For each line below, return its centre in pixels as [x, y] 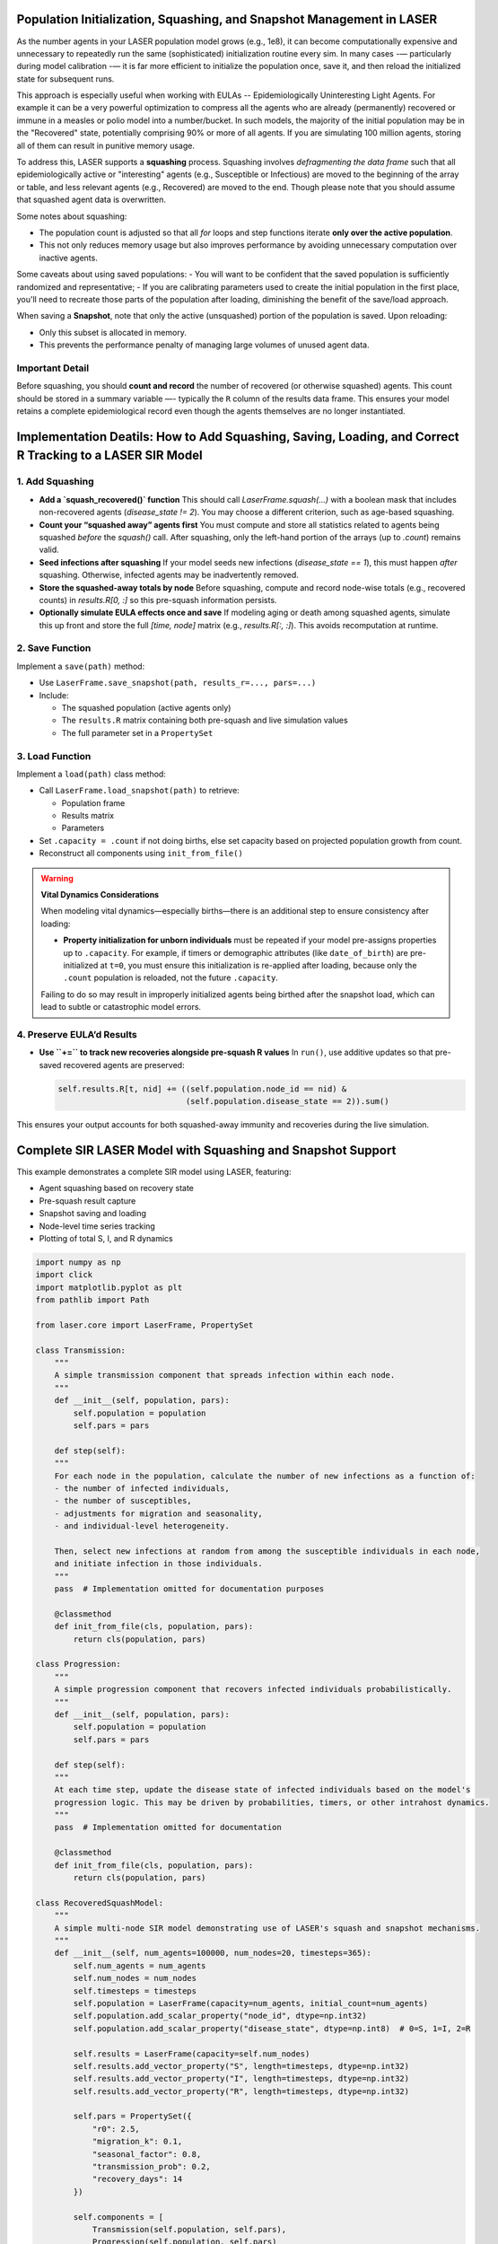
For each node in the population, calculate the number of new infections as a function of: [265, 1476]
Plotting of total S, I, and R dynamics [106, 1238]
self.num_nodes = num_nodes [135, 1978]
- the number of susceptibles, [123, 1501]
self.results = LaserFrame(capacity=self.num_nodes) [192, 2054]
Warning [57, 878]
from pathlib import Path [92, 1300]
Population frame [93, 802]
